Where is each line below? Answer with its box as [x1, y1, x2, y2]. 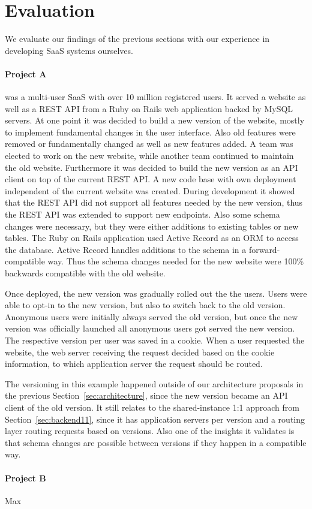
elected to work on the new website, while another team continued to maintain [5, 149, 294, 162]
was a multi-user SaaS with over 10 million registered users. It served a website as [5, 91, 306, 103]
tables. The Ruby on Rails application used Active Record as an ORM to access [5, 231, 299, 244]
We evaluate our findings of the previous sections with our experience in [5, 32, 270, 45]
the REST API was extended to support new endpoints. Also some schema [5, 208, 280, 221]
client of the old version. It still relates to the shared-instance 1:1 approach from [5, 400, 299, 413]
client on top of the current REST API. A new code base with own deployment [5, 173, 296, 185]
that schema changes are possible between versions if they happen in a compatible [5, 436, 307, 448]
